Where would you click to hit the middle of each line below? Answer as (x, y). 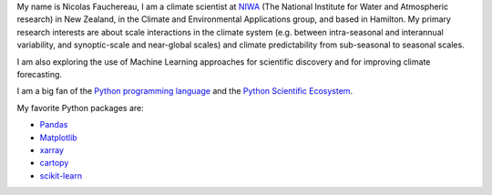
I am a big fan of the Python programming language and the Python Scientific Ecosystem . (185, 91)
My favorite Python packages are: (81, 108)
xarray (51, 149)
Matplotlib (58, 138)
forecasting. (40, 74)
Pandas (54, 125)
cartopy (54, 163)
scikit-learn (61, 175)
